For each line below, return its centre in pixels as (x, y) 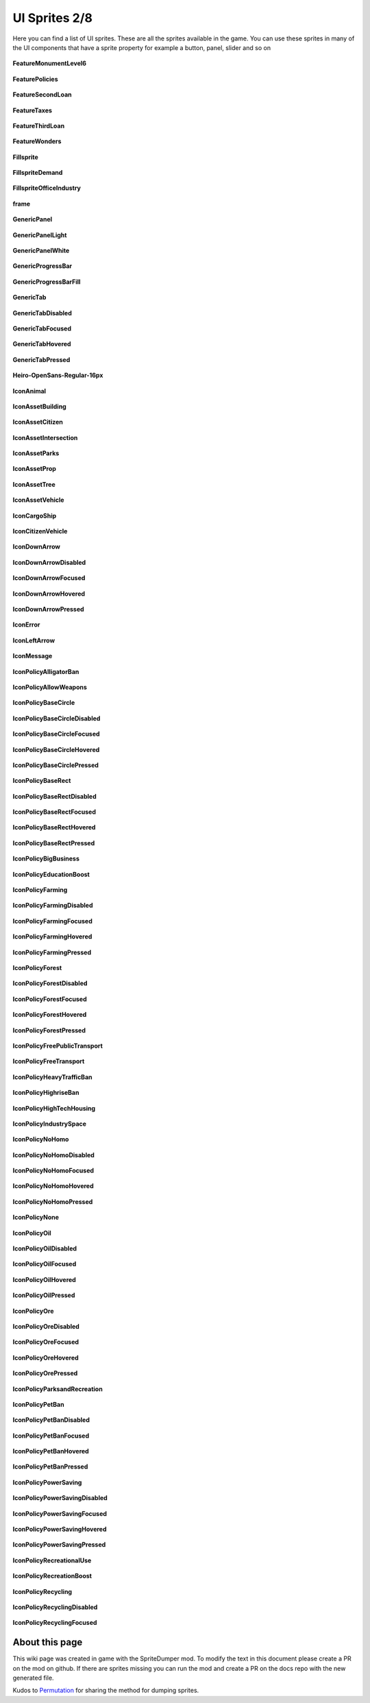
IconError (26, 625)
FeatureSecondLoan (42, 95)
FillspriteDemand (38, 173)
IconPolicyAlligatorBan (46, 671)
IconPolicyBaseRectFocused (54, 812)
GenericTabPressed (41, 359)
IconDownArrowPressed (49, 609)
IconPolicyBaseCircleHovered (56, 749)
